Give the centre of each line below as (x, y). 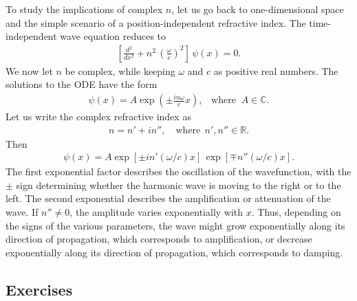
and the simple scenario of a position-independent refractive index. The (156, 22)
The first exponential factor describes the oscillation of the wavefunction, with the (178, 171)
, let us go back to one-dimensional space (258, 9)
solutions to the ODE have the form (82, 84)
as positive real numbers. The (276, 70)
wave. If (22, 212)
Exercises (39, 289)
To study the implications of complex (84, 9)
